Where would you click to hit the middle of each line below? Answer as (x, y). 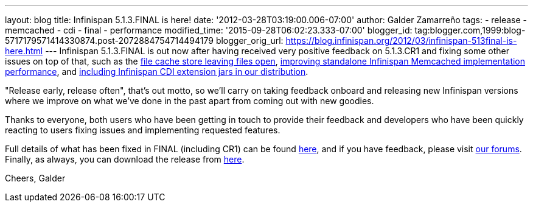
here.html (24, 51)
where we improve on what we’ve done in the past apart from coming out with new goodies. (190, 101)
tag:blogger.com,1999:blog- (470, 30)
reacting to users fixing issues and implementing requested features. (143, 130)
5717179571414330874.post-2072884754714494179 (109, 40)
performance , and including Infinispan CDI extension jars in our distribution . (157, 72)
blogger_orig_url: (249, 40)
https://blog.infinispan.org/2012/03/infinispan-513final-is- (401, 40)
